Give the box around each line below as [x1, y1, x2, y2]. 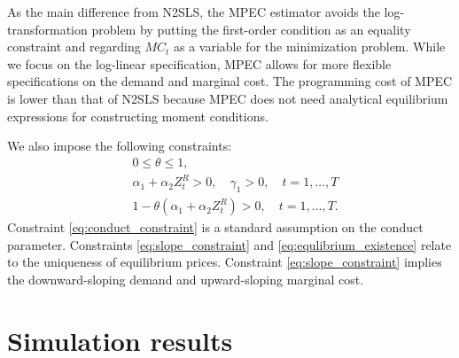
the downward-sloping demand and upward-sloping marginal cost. [7, 269, 364, 288]
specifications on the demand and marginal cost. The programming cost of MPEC [7, 72, 453, 90]
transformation [7, 19, 88, 38]
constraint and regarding [7, 37, 141, 56]
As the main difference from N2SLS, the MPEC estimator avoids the [7, 3, 380, 20]
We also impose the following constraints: [7, 136, 232, 155]
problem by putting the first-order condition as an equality [91, 19, 411, 38]
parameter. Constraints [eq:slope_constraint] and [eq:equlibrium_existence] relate [7, 235, 452, 253]
